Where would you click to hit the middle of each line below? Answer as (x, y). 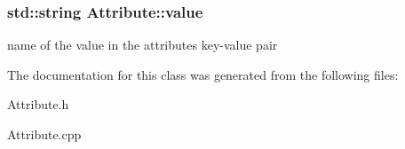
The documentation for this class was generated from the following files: (203, 74)
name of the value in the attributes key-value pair (143, 45)
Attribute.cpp (44, 134)
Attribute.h (38, 104)
